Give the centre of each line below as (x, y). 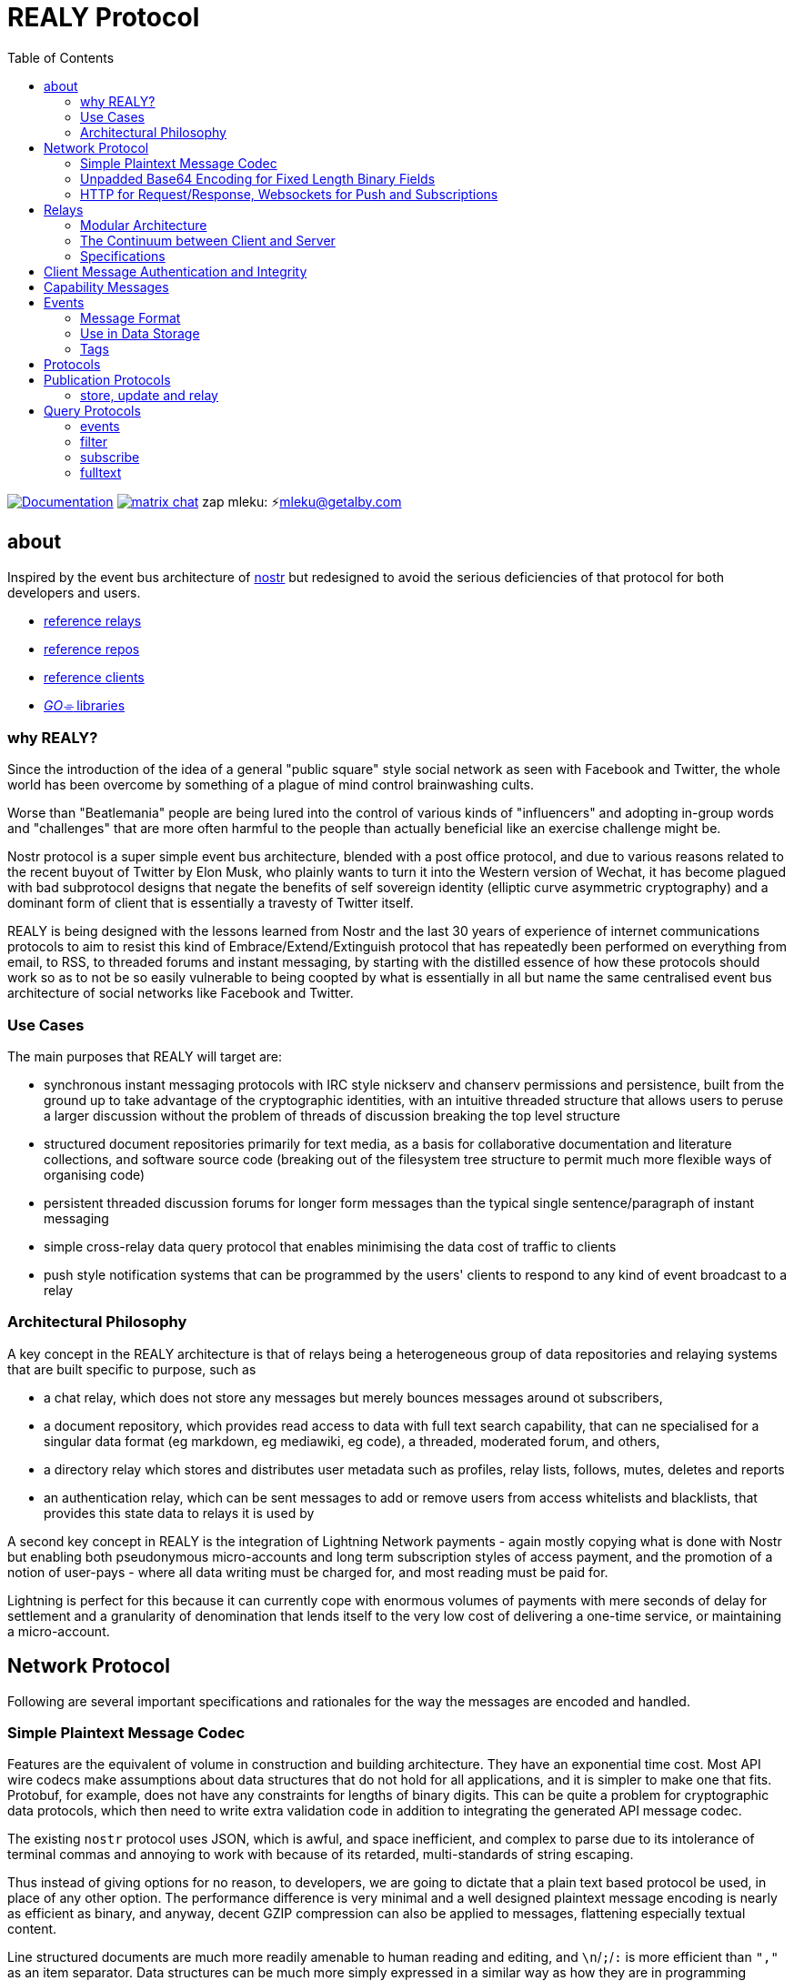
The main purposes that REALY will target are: (145, 1057)
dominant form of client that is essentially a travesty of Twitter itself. (211, 903)
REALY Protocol (104, 17)
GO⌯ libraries (85, 705)
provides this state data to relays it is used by (179, 1513)
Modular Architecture (144, 225)
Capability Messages (106, 287)
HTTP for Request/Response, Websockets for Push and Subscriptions (289, 194)
